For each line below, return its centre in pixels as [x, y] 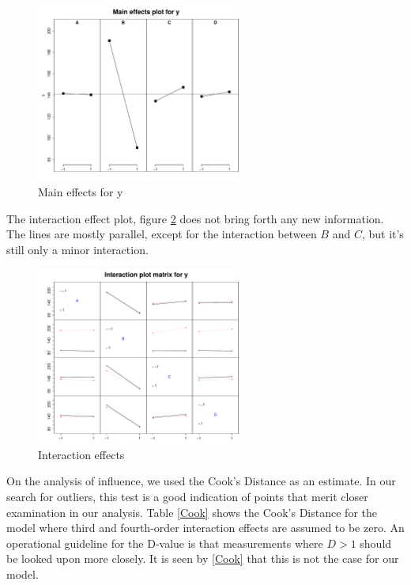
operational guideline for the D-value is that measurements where [165, 543]
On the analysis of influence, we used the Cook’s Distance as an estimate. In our [201, 481]
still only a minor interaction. [77, 249]
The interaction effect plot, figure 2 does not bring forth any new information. [195, 218]
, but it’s [383, 234]
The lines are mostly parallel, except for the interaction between [162, 234]
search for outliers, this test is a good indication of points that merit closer [187, 496]
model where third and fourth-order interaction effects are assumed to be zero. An [205, 528]
